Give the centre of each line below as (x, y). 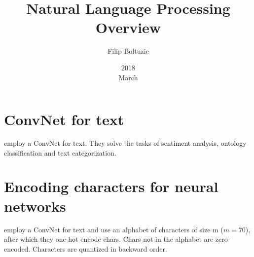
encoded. (17, 248)
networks (35, 206)
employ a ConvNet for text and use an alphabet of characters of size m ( (114, 229)
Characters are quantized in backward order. (100, 248)
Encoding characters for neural (111, 186)
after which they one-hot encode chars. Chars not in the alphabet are (109, 239)
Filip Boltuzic (128, 51)
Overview (128, 27)
